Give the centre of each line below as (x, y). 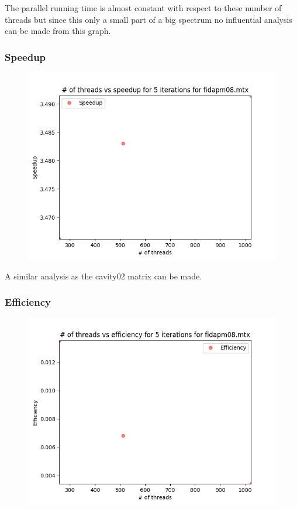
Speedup (25, 57)
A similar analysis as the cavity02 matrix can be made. (103, 276)
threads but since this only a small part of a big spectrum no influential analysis (148, 19)
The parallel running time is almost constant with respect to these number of (143, 8)
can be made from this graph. (58, 31)
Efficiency (28, 302)
